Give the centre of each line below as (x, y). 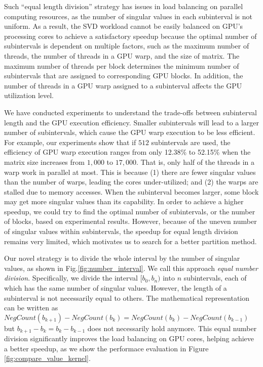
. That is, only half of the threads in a (195, 162)
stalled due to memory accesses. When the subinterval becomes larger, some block (131, 191)
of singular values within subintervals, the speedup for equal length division (121, 231)
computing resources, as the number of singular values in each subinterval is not (128, 16)
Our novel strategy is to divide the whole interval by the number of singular (122, 258)
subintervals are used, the (191, 142)
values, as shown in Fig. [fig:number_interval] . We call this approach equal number (131, 268)
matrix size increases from (44, 162)
